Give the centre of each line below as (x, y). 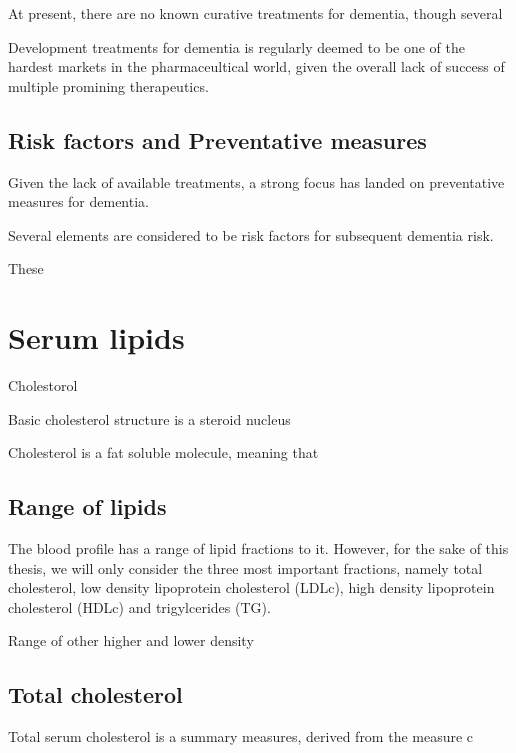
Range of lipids (87, 506)
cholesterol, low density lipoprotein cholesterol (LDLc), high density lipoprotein (251, 587)
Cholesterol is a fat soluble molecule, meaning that (163, 452)
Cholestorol (43, 385)
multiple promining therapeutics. (108, 85)
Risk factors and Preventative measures (217, 139)
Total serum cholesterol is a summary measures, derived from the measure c (241, 736)
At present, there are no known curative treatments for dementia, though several (255, 13)
